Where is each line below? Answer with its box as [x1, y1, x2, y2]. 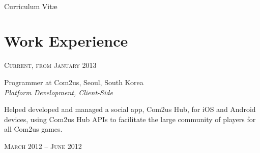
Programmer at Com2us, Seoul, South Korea [4, 76, 143, 87]
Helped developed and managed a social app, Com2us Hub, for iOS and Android [4, 104, 256, 114]
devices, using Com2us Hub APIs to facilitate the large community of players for [4, 113, 256, 124]
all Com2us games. [4, 124, 63, 134]
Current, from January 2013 [4, 60, 97, 70]
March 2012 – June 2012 [4, 140, 82, 151]
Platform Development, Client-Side [4, 87, 113, 97]
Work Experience [4, 30, 128, 51]
